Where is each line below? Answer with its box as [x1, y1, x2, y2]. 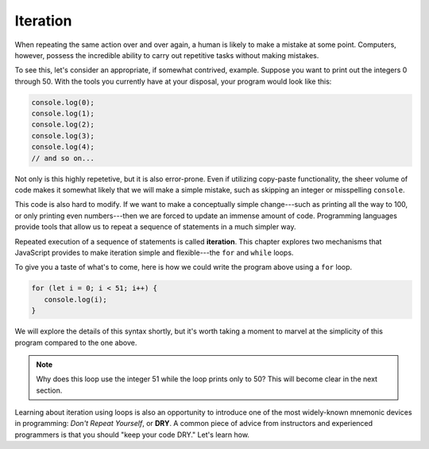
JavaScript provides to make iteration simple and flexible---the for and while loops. [14, 248, 294, 257]
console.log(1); [31, 109, 95, 119]
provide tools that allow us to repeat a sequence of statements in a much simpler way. [14, 222, 297, 232]
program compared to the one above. [14, 338, 137, 347]
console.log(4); [31, 143, 95, 151]
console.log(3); [31, 131, 95, 140]
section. [36, 385, 63, 395]
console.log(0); [31, 98, 95, 107]
